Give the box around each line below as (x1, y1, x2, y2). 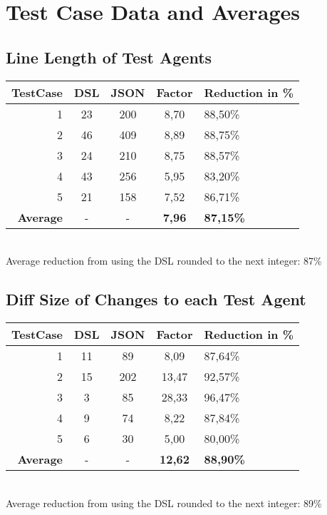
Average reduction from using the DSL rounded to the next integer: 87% (6, 253, 322, 268)
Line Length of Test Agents (6, 46, 212, 68)
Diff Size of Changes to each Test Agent (6, 288, 306, 310)
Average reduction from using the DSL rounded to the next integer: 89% (6, 495, 322, 510)
